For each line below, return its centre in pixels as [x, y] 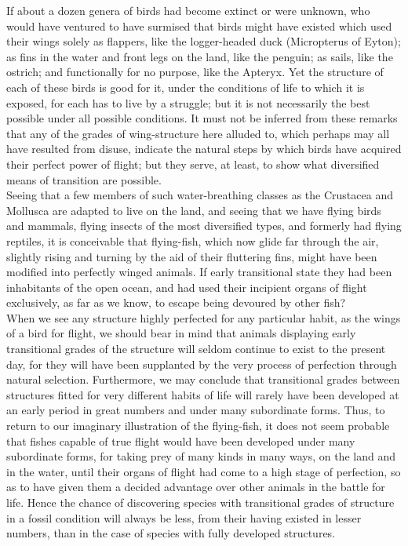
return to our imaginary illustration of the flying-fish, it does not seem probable [198, 426]
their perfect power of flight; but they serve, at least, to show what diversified [193, 164]
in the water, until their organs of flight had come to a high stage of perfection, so [204, 471]
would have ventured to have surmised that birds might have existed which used [199, 25]
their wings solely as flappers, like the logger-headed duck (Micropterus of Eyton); [204, 41]
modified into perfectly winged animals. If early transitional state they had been [199, 272]
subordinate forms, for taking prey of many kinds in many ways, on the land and [201, 456]
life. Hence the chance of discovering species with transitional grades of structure [200, 502]
